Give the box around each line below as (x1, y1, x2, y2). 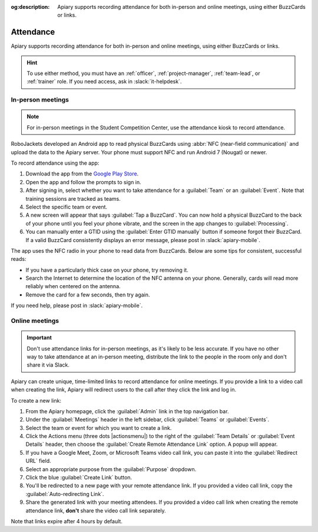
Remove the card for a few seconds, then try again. (25, 291, 150, 298)
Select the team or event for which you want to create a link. (25, 424, 172, 431)
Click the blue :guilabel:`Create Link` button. (25, 474, 132, 481)
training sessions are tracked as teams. (25, 195, 121, 202)
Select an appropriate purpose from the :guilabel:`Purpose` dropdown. (25, 465, 197, 472)
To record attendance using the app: (11, 159, 100, 167)
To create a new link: (11, 397, 62, 404)
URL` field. (25, 458, 51, 465)
